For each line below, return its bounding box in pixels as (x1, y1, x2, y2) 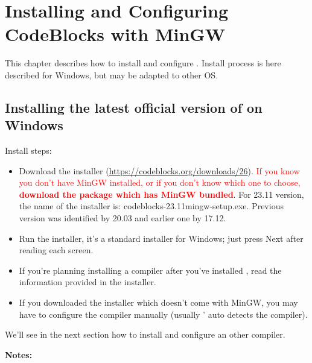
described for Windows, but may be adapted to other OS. (5, 68, 218, 81)
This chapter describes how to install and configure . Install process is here (5, 57, 281, 69)
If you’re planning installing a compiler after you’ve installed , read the (19, 264, 282, 276)
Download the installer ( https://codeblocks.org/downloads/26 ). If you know (19, 164, 300, 177)
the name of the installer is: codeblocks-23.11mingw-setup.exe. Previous (19, 200, 284, 212)
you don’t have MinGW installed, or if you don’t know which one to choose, (19, 176, 301, 189)
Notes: (5, 348, 33, 361)
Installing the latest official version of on (5, 98, 263, 116)
